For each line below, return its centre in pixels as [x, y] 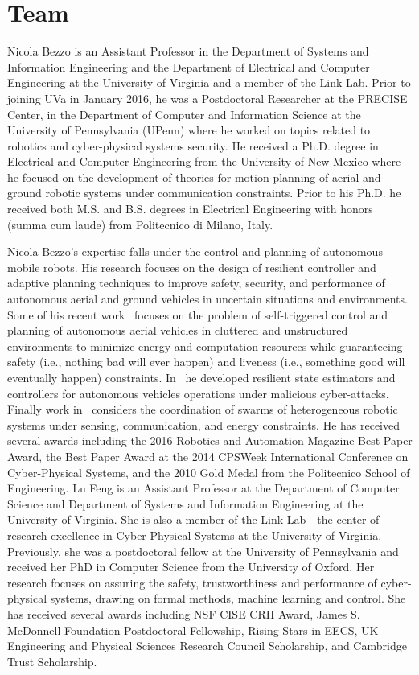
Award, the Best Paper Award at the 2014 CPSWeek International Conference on [208, 456]
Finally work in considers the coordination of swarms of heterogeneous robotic [203, 409]
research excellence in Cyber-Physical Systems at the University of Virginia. [195, 535]
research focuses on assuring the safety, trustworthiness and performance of [192, 582]
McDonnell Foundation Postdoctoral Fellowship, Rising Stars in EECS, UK [193, 630]
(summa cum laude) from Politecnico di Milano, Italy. [140, 224]
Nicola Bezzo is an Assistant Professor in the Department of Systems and [188, 51]
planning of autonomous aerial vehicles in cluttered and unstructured [178, 330]
